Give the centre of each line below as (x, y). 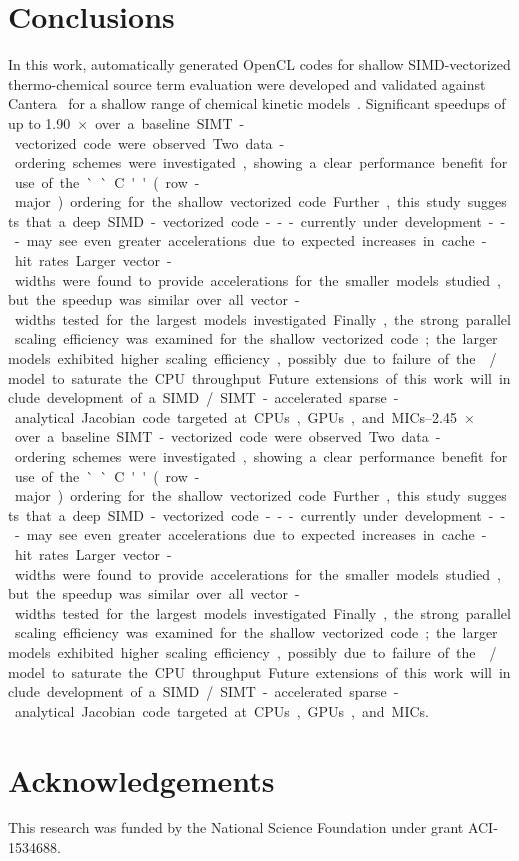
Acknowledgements (141, 779)
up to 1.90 (39, 122)
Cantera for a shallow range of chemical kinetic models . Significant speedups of (257, 103)
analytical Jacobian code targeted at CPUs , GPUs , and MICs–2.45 (235, 416)
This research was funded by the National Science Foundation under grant (236, 827)
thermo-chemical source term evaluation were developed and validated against (247, 83)
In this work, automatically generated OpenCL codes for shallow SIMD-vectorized (259, 64)
